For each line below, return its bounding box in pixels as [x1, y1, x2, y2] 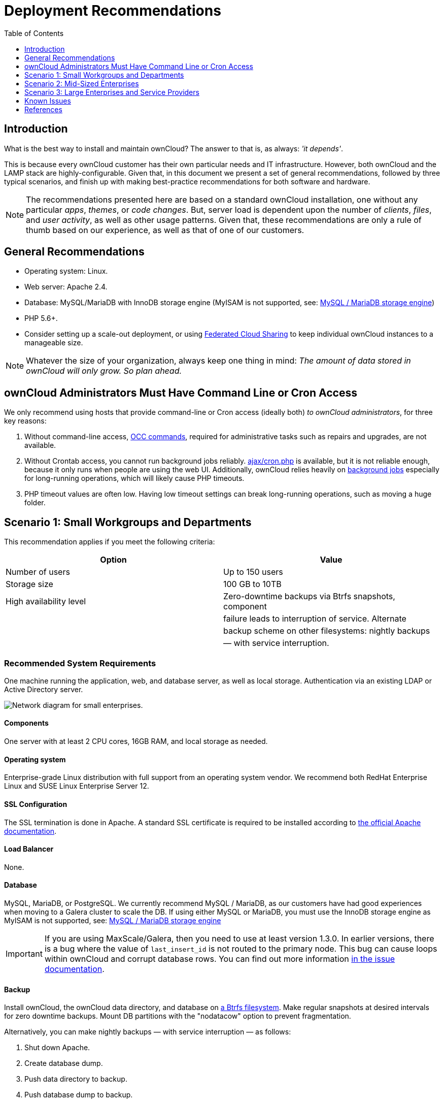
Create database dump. [24, 1059, 103, 1068]
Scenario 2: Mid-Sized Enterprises [24, 79, 139, 88]
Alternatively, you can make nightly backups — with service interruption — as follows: [4, 1027, 291, 1036]
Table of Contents [4, 28, 64, 38]
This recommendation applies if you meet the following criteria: [4, 537, 215, 546]
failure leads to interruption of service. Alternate [223, 613, 406, 624]
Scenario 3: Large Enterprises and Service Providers [24, 87, 199, 96]
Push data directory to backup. [24, 1075, 127, 1084]
